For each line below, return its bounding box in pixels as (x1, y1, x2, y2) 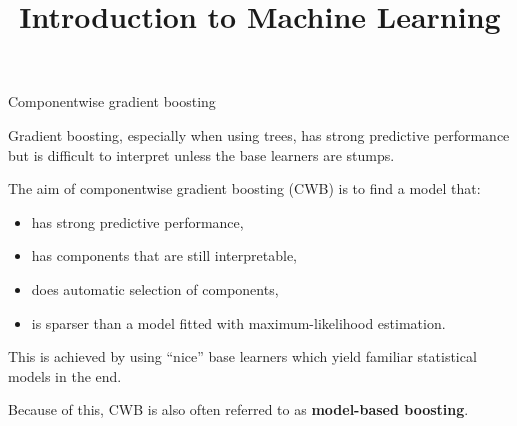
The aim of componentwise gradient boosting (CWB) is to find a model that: (8, 178, 481, 199)
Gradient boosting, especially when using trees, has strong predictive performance (8, 124, 510, 145)
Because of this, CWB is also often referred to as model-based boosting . (8, 399, 469, 420)
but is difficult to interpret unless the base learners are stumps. (8, 144, 395, 165)
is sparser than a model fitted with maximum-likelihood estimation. (31, 312, 446, 333)
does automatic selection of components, (31, 278, 279, 299)
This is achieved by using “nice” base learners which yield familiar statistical (8, 346, 477, 367)
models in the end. (8, 365, 122, 386)
